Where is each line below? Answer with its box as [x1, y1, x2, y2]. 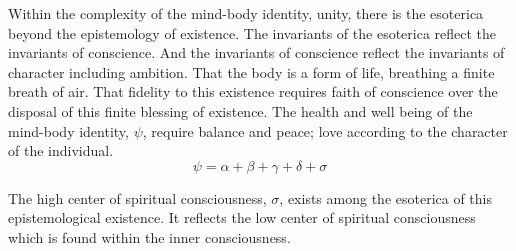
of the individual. [8, 140, 114, 161]
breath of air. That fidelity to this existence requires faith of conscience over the [8, 81, 498, 102]
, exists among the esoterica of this [279, 187, 492, 208]
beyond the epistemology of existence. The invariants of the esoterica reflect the [8, 22, 497, 43]
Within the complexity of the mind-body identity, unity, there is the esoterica [8, 3, 484, 23]
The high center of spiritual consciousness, [8, 187, 267, 208]
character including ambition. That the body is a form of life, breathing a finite [8, 61, 495, 82]
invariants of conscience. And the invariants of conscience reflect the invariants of [8, 42, 505, 63]
